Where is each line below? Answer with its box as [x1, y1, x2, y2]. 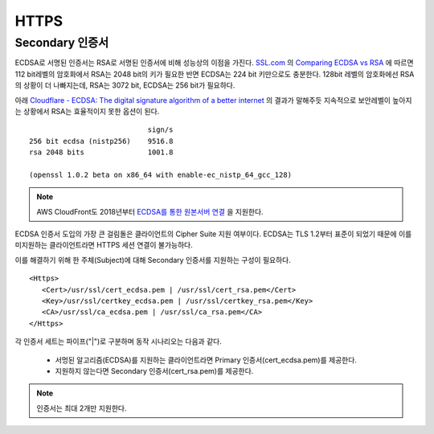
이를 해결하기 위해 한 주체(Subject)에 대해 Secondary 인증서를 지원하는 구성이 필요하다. [14, 255, 291, 264]
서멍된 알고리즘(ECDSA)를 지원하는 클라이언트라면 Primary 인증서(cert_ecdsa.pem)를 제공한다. [55, 354, 358, 365]
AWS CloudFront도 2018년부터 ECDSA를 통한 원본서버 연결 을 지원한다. [36, 207, 264, 216]
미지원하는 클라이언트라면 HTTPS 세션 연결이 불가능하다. [14, 240, 193, 250]
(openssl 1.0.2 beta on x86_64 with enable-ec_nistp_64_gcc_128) [29, 170, 293, 179]
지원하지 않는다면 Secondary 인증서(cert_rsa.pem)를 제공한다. [55, 366, 254, 375]
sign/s [147, 125, 174, 134]
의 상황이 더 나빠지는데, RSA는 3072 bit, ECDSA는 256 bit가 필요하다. [14, 80, 235, 90]
